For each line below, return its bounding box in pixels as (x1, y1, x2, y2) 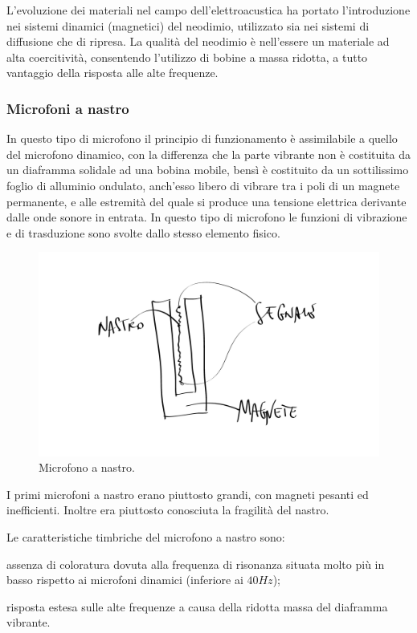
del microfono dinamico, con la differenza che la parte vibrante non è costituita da (6, 145, 411, 162)
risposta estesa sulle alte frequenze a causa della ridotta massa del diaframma (6, 598, 388, 615)
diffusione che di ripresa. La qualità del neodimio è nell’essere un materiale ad (6, 33, 390, 50)
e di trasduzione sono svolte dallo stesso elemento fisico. (6, 224, 280, 241)
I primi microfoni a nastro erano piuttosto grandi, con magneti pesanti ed (6, 485, 369, 502)
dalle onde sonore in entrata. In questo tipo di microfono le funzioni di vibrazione (6, 209, 407, 225)
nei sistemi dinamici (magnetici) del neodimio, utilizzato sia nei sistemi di (6, 17, 370, 34)
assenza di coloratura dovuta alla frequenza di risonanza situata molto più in (6, 555, 385, 572)
